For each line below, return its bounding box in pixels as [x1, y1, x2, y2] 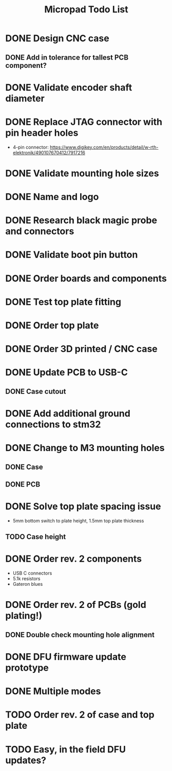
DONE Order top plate [5, 320, 99, 331]
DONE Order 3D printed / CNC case [5, 343, 158, 355]
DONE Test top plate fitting [5, 296, 122, 308]
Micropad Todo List [44, 4, 128, 15]
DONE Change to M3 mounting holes [5, 442, 165, 454]
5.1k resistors [12, 576, 41, 582]
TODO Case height [5, 532, 66, 541]
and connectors [5, 225, 74, 237]
